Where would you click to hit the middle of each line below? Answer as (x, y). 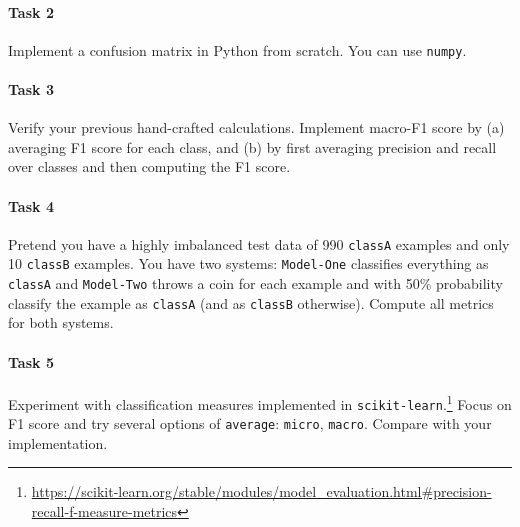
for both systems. (61, 322)
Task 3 (31, 89)
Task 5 (31, 361)
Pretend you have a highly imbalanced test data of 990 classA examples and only (259, 243)
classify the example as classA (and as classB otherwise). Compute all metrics (251, 302)
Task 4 (31, 205)
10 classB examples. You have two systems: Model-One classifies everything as (248, 263)
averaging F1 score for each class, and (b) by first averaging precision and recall (252, 146)
